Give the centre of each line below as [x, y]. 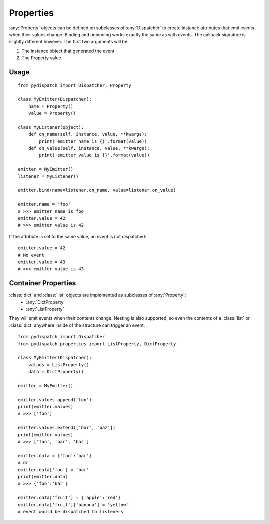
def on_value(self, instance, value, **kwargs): [89, 148]
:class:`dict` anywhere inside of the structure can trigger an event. [77, 325]
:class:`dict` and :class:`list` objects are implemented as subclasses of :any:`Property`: [98, 295]
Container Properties [43, 283]
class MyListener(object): [51, 127]
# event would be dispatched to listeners [71, 511]
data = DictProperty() [56, 372]
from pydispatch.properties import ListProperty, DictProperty [97, 344]
